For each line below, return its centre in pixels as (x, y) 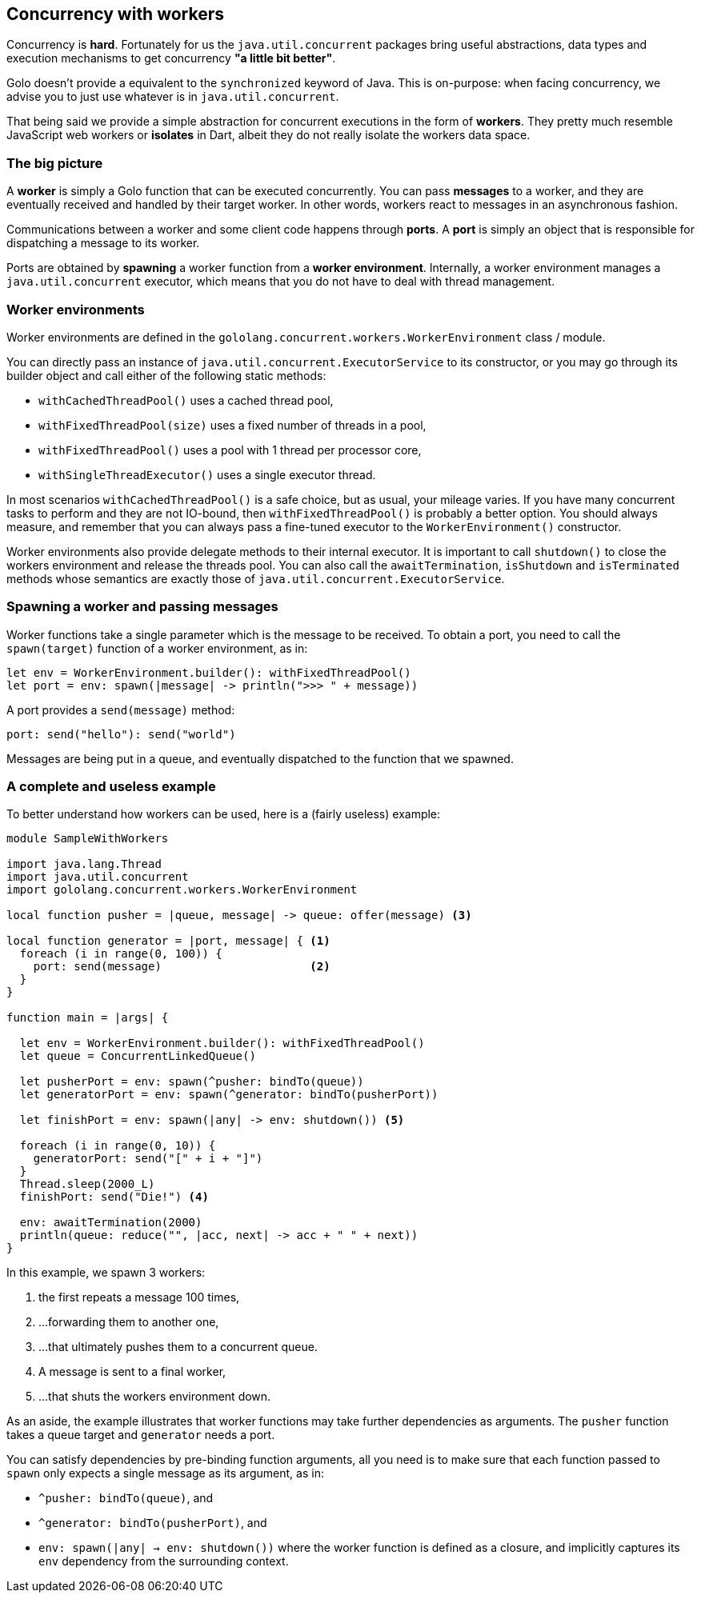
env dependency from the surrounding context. (164, 1561)
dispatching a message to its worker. (103, 243)
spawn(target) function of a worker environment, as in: (157, 648)
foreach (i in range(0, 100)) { (121, 954)
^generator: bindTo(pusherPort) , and (153, 1523)
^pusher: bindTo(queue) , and (126, 1498)
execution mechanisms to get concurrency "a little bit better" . (171, 58)
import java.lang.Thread (84, 864)
